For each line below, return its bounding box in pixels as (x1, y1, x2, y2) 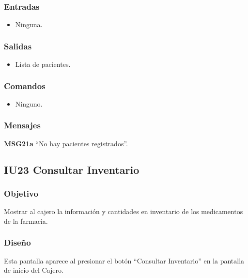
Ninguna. (15, 19, 43, 30)
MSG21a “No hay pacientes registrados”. (4, 138, 128, 148)
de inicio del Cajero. (4, 265, 63, 275)
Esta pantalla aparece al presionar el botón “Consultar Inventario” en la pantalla (4, 255, 245, 265)
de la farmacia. (4, 216, 48, 226)
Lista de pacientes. (15, 59, 71, 69)
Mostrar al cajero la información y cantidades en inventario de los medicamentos (4, 206, 243, 216)
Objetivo (4, 187, 38, 199)
